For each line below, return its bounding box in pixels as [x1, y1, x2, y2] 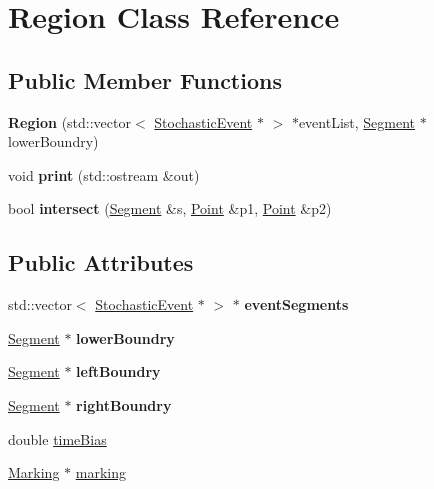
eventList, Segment [298, 111, 416, 132]
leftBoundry [76, 361, 161, 382]
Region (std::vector [8, 111, 131, 132]
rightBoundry [76, 394, 172, 415]
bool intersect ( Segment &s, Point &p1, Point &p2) [8, 198, 332, 219]
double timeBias [8, 428, 107, 449]
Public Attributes [8, 247, 194, 278]
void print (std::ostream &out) [8, 164, 200, 185]
